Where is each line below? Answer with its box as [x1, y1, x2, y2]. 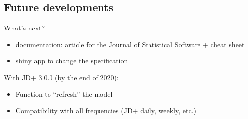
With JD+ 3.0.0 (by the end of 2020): [4, 72, 119, 82]
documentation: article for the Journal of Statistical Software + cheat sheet [15, 39, 245, 49]
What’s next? [4, 23, 45, 33]
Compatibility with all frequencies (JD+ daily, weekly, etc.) [15, 105, 196, 116]
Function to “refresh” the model [15, 89, 113, 99]
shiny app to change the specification [15, 56, 128, 66]
